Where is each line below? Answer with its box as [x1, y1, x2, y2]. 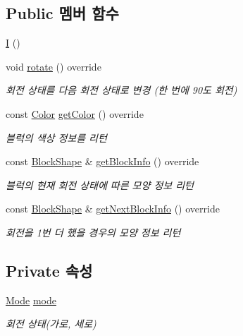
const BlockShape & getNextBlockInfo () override [6, 201, 220, 216]
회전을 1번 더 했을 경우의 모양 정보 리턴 [6, 224, 181, 239]
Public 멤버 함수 [6, 2, 119, 24]
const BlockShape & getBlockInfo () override [6, 154, 199, 169]
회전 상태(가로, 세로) [6, 316, 96, 331]
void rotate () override [6, 59, 101, 73]
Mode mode [6, 292, 56, 307]
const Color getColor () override [6, 106, 144, 121]
